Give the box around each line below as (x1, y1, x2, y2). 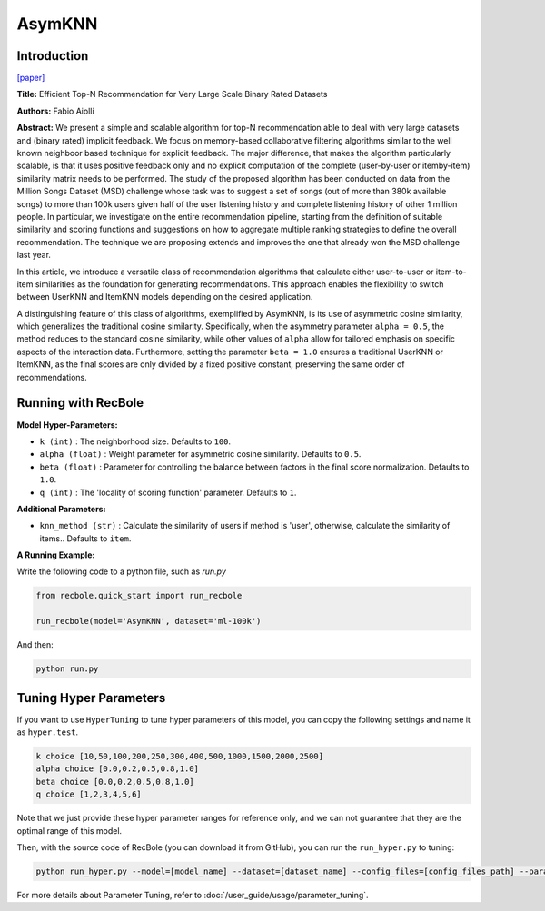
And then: (16, 639, 54, 650)
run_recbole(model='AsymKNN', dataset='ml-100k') (35, 616, 262, 627)
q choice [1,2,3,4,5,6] (35, 789, 143, 799)
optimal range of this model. (16, 825, 123, 836)
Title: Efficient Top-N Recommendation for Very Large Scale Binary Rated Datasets (16, 89, 328, 100)
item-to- (435, 266, 467, 277)
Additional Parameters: (16, 503, 106, 514)
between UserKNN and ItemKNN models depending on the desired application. (16, 292, 313, 302)
